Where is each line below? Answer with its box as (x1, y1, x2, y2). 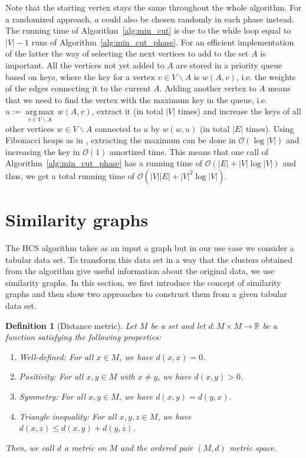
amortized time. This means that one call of (110, 145, 268, 157)
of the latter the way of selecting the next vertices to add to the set (5, 47, 249, 60)
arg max (25, 108, 54, 117)
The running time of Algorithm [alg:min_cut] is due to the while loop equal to (5, 24, 291, 37)
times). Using (245, 122, 294, 134)
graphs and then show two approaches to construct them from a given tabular (5, 288, 287, 300)
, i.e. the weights (236, 70, 296, 83)
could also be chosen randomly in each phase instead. (101, 12, 294, 25)
